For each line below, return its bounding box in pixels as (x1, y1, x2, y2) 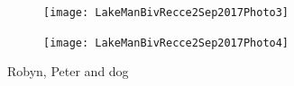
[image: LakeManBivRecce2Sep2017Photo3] (43, 6, 289, 19)
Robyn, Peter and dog (7, 62, 129, 81)
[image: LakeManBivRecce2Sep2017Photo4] (43, 36, 289, 49)
